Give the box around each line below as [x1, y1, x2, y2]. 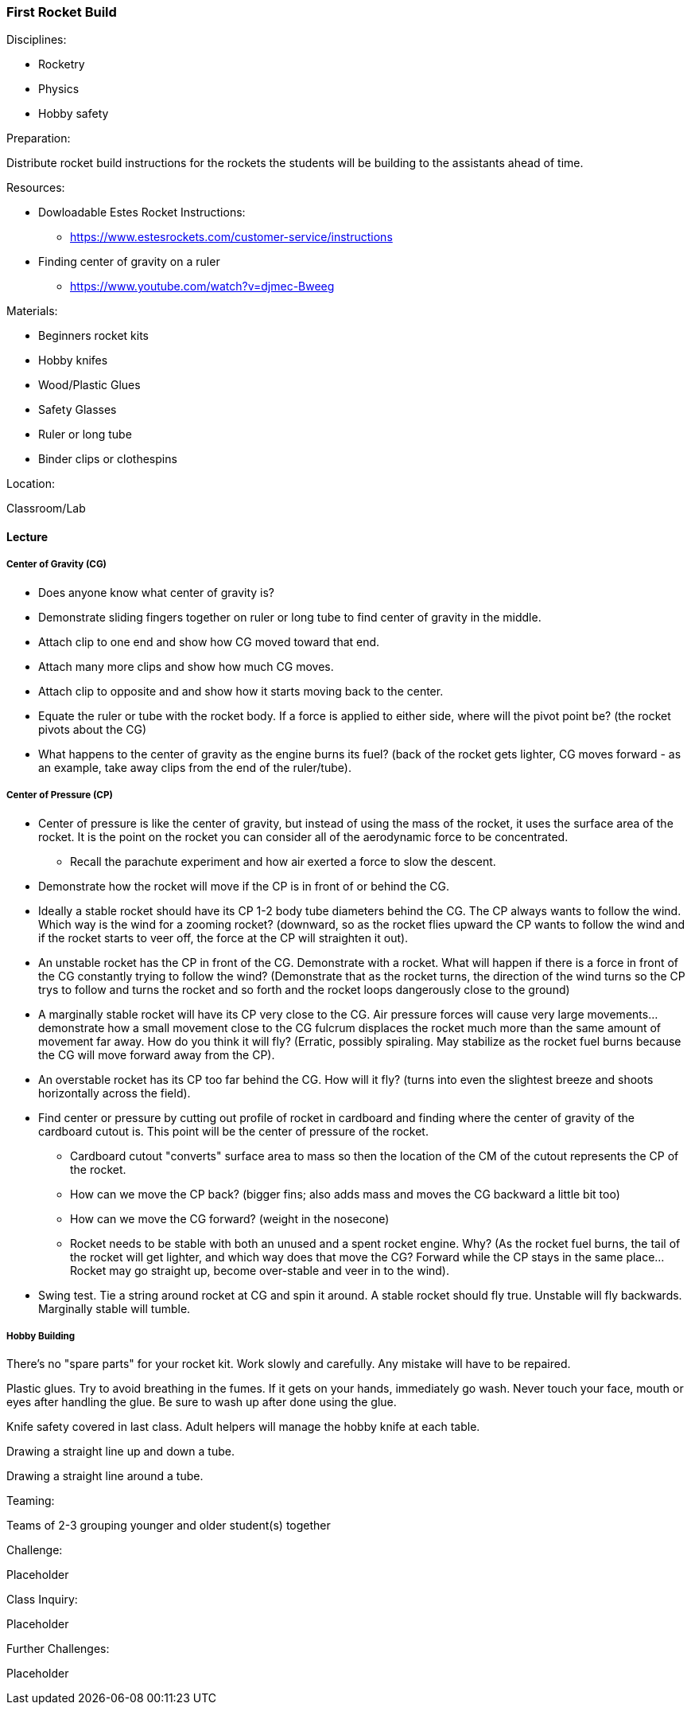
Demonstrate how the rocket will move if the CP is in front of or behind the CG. [38, 879, 449, 893]
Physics [38, 82, 80, 96]
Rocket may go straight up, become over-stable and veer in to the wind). [70, 1263, 450, 1277]
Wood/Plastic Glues [38, 378, 141, 392]
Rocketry [38, 57, 85, 72]
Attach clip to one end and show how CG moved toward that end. [38, 634, 380, 649]
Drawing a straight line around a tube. [6, 1469, 204, 1483]
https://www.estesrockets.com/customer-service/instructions [70, 230, 393, 244]
